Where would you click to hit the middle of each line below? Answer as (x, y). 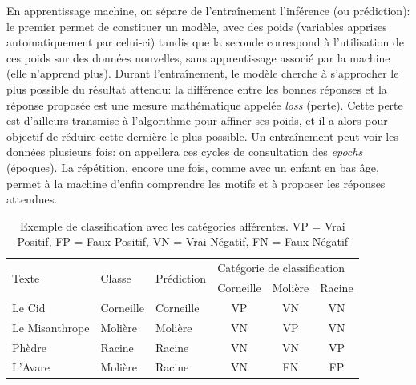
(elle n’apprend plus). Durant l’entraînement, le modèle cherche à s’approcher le (203, 73)
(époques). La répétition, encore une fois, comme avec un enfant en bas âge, (193, 167)
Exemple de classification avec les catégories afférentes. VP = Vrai (182, 225)
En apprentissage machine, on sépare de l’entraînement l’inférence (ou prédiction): (208, 10)
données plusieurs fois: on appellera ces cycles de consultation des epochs (185, 152)
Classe (116, 277)
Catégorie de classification (281, 268)
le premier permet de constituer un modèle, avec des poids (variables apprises (197, 26)
